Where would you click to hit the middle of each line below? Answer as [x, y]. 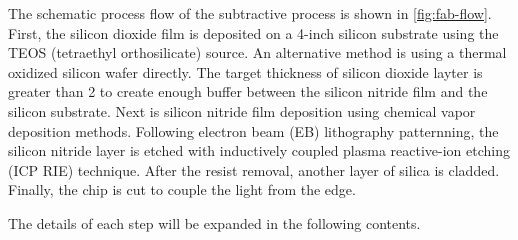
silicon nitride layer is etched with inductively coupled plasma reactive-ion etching [259, 150]
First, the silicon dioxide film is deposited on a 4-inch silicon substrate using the [253, 32]
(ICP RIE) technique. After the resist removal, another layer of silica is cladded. [254, 169]
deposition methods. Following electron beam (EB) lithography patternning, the [253, 130]
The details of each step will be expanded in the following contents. [214, 222]
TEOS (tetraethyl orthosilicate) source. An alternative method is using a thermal [257, 52]
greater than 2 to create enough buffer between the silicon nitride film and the [248, 91]
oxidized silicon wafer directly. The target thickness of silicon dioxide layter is [245, 71]
